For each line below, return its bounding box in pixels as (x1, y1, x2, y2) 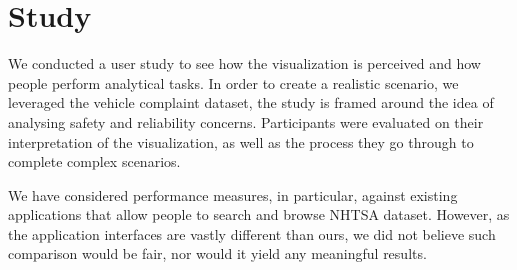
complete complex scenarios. (8, 151, 181, 172)
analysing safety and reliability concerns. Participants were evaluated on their (8, 111, 484, 132)
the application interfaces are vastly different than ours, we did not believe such (8, 223, 496, 244)
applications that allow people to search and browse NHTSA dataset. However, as (8, 204, 510, 225)
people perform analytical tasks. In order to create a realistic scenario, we (8, 72, 459, 93)
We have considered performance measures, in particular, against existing (8, 184, 458, 205)
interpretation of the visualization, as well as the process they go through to (8, 131, 474, 152)
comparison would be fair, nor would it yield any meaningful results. (8, 243, 427, 264)
